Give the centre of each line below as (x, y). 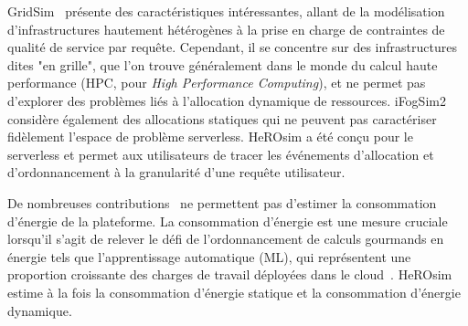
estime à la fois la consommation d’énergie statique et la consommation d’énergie (234, 292)
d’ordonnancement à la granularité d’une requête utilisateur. (176, 172)
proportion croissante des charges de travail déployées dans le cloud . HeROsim (230, 274)
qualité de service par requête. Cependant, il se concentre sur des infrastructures (232, 47)
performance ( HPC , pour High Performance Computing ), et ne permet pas (217, 83)
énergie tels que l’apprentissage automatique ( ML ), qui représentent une (209, 256)
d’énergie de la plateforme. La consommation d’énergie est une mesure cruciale (228, 221)
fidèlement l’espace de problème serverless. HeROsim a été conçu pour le (210, 137)
